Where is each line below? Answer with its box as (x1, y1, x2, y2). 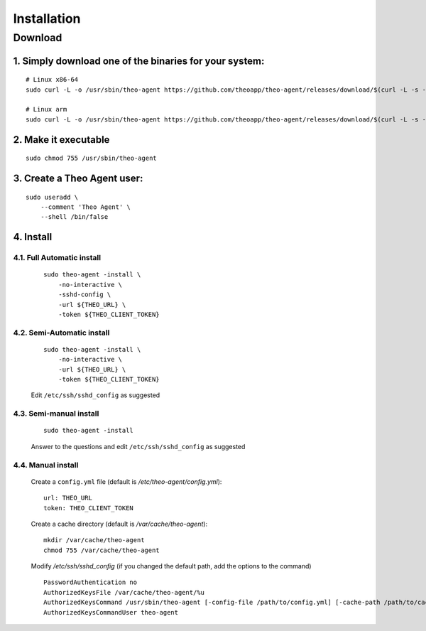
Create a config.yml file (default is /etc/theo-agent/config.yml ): (31, 477, 222, 486)
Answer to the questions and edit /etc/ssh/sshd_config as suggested (31, 442, 246, 451)
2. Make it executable (13, 134, 110, 146)
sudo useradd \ (26, 193, 79, 201)
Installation (13, 11, 81, 26)
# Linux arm (26, 105, 67, 114)
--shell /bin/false (40, 213, 109, 221)
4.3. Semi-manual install (13, 409, 99, 419)
